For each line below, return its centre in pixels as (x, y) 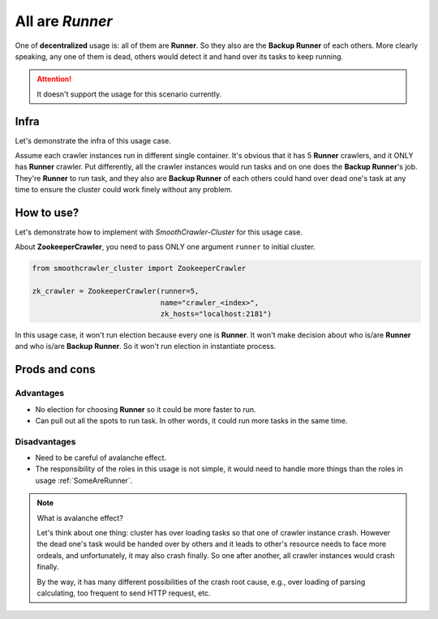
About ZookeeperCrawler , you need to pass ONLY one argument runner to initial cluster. (165, 247)
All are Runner (64, 21)
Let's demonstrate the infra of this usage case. (93, 140)
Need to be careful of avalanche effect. (101, 458)
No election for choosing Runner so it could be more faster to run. (146, 409)
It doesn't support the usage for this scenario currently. (129, 94)
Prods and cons (56, 370)
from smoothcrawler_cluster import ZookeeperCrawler (139, 269)
